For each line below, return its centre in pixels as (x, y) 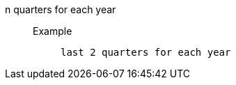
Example (53, 31)
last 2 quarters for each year (146, 52)
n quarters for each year (61, 9)
